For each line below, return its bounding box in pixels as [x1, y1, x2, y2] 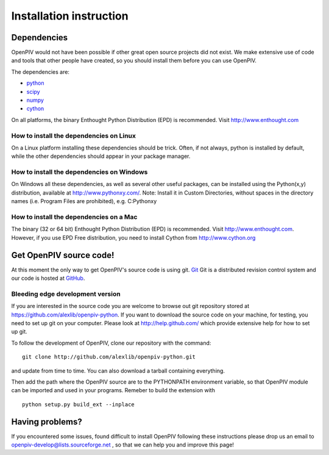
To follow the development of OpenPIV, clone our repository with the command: [11, 339, 211, 346]
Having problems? [11, 417, 82, 427]
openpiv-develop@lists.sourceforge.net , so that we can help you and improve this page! [11, 441, 235, 448]
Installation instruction [11, 9, 129, 23]
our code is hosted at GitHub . [11, 274, 85, 282]
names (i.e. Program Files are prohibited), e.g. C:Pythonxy [11, 198, 157, 205]
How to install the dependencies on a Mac [11, 213, 138, 221]
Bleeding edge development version [11, 290, 121, 298]
